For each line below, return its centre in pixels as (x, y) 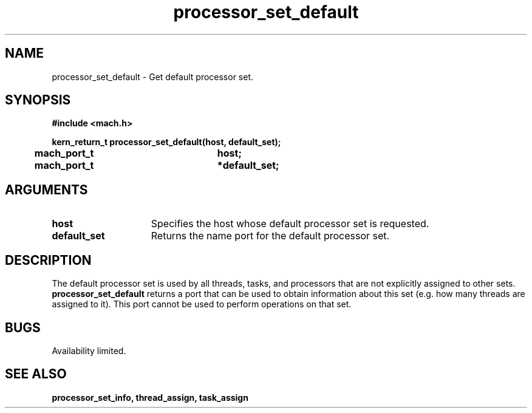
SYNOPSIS (38, 100)
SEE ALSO (36, 374)
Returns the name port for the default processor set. (270, 236)
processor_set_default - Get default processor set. (153, 77)
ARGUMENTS (46, 189)
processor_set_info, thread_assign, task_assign (150, 397)
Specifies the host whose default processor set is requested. (290, 224)
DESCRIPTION (48, 260)
